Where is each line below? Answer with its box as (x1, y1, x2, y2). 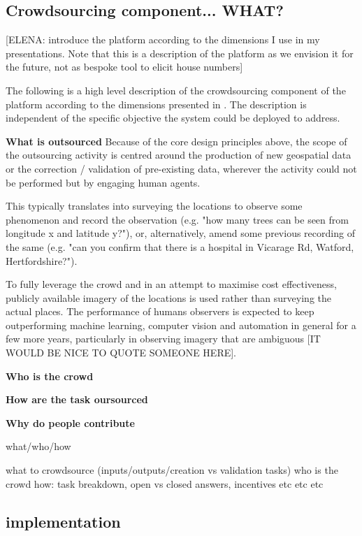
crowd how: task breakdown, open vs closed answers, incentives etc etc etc (6, 476, 324, 491)
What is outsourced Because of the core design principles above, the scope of (6, 133, 347, 148)
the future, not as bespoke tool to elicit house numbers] (6, 59, 243, 74)
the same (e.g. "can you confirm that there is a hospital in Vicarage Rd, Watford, (6, 239, 354, 254)
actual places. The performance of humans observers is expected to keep (6, 304, 314, 319)
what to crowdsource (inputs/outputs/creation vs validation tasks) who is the (6, 463, 338, 477)
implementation (6, 510, 121, 532)
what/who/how (6, 439, 71, 454)
